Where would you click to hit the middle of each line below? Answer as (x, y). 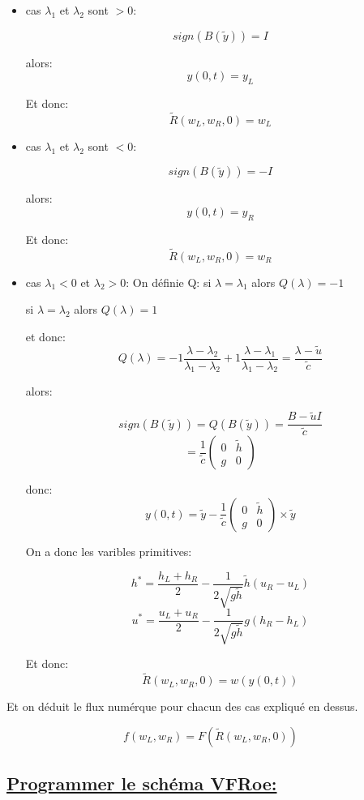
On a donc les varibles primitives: (109, 551)
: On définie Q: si (169, 282)
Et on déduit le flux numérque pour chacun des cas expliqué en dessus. (182, 706)
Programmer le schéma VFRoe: (142, 783)
